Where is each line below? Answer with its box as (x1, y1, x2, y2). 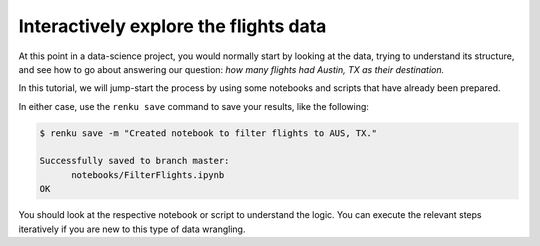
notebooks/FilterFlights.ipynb (71, 169, 225, 180)
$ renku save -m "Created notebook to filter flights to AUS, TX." (39, 127, 378, 139)
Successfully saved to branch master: (39, 155, 230, 167)
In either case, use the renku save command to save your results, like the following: (18, 100, 370, 112)
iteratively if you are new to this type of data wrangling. (18, 223, 246, 235)
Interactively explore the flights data (18, 15, 327, 37)
